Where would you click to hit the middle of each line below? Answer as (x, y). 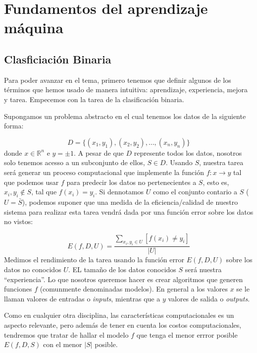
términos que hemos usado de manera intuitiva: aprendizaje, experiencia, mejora (126, 89)
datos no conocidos (33, 269)
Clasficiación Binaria (58, 59)
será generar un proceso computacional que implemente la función (104, 172)
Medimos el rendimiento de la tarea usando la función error (94, 260)
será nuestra (203, 269)
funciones (18, 289)
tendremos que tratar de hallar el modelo (66, 334)
